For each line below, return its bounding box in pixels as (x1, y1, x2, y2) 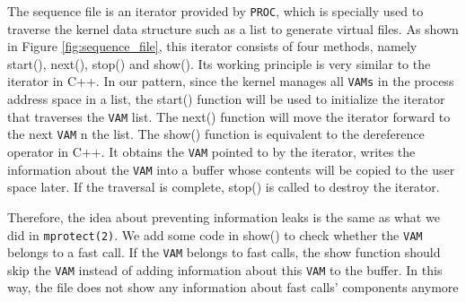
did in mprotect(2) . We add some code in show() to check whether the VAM (7, 225, 423, 244)
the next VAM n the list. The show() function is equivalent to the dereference (7, 125, 425, 143)
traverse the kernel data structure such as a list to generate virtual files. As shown (7, 19, 459, 38)
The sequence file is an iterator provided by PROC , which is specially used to (7, 2, 424, 20)
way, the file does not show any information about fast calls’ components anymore (7, 278, 459, 297)
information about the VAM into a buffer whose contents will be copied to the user (7, 160, 455, 178)
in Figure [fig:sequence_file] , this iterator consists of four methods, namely (7, 37, 418, 56)
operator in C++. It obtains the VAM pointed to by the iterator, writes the (7, 142, 416, 160)
